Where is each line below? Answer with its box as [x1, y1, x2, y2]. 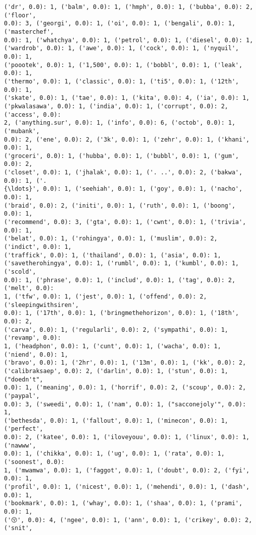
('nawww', [4, 442, 36, 449]
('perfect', [4, 425, 43, 433]
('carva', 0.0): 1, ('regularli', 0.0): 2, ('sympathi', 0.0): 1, [4, 326, 229, 333]
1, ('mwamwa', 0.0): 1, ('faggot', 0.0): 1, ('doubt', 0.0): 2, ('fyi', [4, 466, 250, 474]
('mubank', [4, 127, 40, 135]
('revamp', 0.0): [4, 334, 61, 342]
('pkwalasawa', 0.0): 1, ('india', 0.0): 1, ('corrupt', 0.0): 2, [4, 102, 229, 110]
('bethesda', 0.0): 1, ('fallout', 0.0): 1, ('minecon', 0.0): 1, [4, 417, 229, 424]
